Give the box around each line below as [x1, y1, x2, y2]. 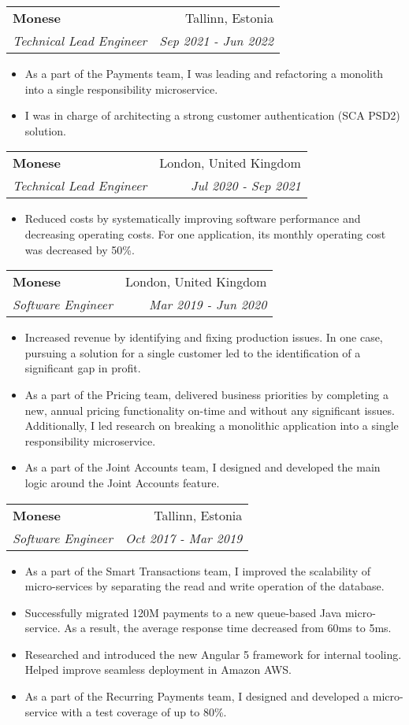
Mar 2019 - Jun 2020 [149, 295, 267, 314]
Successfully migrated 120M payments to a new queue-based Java [24, 604, 342, 620]
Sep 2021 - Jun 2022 [159, 31, 273, 50]
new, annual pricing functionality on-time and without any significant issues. [24, 401, 395, 418]
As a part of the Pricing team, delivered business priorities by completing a [24, 386, 389, 402]
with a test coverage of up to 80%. [61, 703, 227, 719]
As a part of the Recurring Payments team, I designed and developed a [24, 688, 370, 705]
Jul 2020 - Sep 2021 [191, 176, 301, 195]
